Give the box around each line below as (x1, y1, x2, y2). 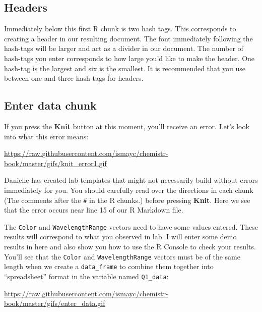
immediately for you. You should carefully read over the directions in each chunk (4, 184, 253, 195)
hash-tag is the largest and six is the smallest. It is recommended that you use (4, 63, 246, 73)
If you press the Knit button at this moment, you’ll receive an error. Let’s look (4, 121, 249, 131)
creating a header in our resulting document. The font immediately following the (4, 33, 253, 43)
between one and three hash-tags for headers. (4, 73, 144, 83)
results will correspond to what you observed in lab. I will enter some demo (4, 231, 237, 242)
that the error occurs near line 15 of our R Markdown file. (4, 204, 183, 215)
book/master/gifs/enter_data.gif (4, 298, 105, 308)
